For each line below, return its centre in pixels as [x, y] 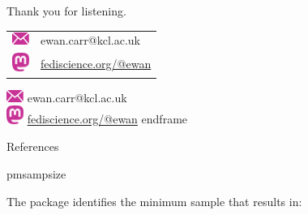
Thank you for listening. [66, 11]
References [33, 146]
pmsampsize [36, 173]
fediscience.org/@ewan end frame [107, 119]
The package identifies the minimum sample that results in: [154, 201]
